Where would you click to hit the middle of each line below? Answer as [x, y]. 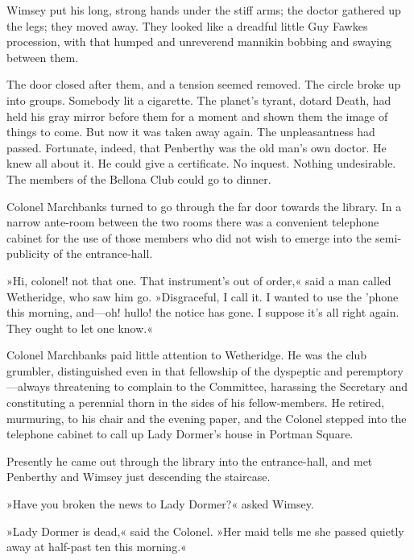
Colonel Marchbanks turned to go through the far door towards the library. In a [204, 206]
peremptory [375, 370]
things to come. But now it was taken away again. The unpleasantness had [191, 132]
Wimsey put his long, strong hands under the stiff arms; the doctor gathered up [204, 10]
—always [29, 386]
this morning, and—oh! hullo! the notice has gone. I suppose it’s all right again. [203, 312]
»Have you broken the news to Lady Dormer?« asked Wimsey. [160, 504]
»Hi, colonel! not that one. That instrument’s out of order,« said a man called [199, 280]
